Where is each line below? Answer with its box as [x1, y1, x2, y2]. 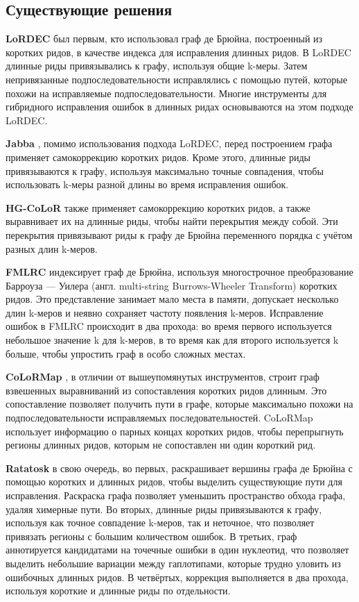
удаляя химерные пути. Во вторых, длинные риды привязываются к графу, [6, 501, 322, 516]
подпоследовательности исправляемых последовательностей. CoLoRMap [6, 410, 313, 425]
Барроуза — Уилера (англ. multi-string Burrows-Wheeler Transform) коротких [6, 278, 338, 292]
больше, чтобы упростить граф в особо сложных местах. [6, 346, 246, 360]
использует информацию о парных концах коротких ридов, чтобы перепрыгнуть [6, 424, 344, 438]
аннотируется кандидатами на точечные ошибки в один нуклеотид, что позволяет [6, 542, 349, 557]
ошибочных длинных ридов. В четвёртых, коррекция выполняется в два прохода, [6, 569, 349, 584]
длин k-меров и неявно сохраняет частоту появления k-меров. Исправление [6, 305, 324, 319]
